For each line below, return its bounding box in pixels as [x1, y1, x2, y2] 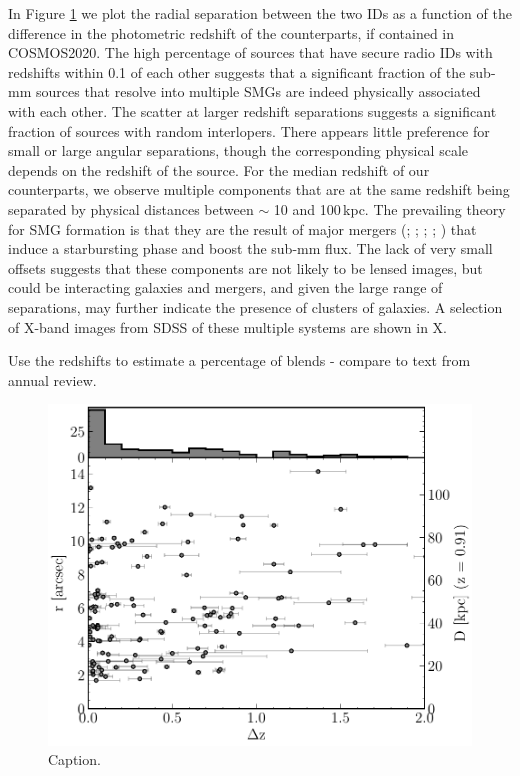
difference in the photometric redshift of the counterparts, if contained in [8, 22, 455, 43]
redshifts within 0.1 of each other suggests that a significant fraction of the [8, 61, 466, 82]
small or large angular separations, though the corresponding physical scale [8, 140, 468, 161]
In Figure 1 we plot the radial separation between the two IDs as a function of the [8, 3, 512, 23]
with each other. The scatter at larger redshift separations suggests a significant [8, 100, 497, 121]
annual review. [8, 369, 97, 390]
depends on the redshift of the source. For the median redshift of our [8, 159, 430, 180]
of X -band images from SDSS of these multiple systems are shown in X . [8, 316, 448, 337]
